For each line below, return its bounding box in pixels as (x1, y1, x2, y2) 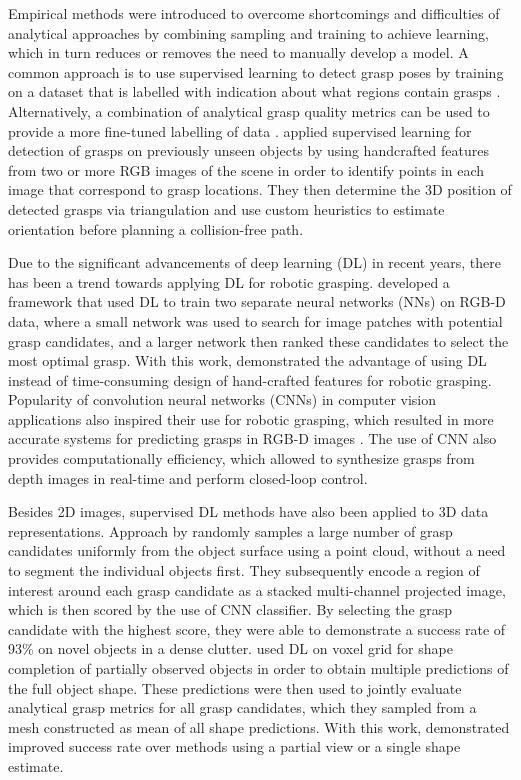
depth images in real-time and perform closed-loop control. (8, 467, 368, 488)
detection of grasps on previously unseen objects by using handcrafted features (8, 140, 489, 161)
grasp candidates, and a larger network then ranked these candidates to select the (8, 330, 509, 351)
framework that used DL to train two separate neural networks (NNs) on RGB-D (8, 291, 506, 312)
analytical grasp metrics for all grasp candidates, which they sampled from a (8, 697, 477, 718)
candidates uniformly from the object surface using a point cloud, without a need (8, 540, 506, 561)
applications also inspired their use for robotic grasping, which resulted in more (8, 408, 494, 429)
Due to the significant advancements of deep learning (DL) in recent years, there (8, 252, 501, 273)
